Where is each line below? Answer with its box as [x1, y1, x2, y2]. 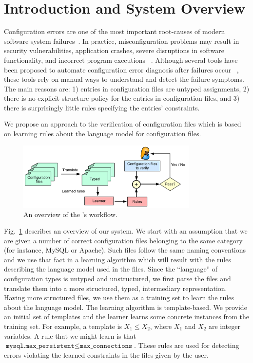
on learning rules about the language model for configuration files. [4, 128, 201, 139]
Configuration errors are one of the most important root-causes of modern [4, 26, 225, 36]
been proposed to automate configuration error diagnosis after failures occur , [4, 64, 239, 74]
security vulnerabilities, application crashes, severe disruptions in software [4, 45, 224, 55]
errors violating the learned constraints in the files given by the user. [4, 349, 209, 360]
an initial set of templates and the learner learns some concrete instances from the [4, 311, 250, 322]
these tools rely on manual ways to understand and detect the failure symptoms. [4, 74, 244, 84]
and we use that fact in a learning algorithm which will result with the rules [4, 254, 231, 264]
